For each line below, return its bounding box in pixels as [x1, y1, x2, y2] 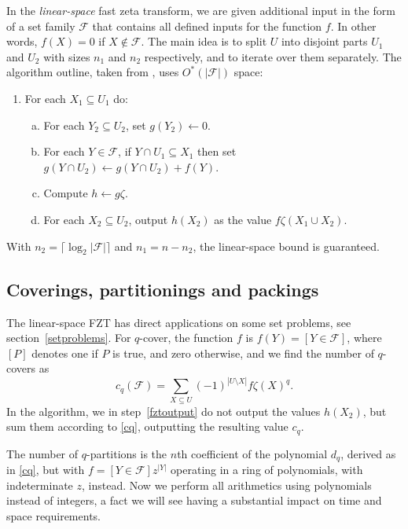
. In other [330, 17, 377, 34]
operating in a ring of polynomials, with [171, 461, 363, 478]
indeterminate [6, 476, 73, 493]
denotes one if [31, 344, 98, 361]
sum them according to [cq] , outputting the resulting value [6, 418, 289, 435]
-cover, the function [139, 329, 233, 346]
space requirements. [6, 507, 101, 523]
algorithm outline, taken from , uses [6, 64, 179, 80]
